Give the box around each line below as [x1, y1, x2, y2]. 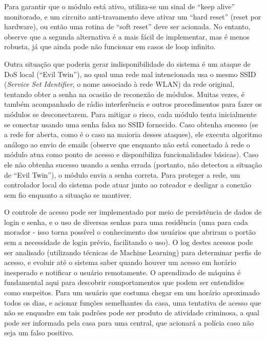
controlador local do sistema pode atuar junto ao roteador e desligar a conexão [4, 179, 252, 190]
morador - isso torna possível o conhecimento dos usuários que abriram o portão [4, 226, 256, 237]
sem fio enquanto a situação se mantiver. [4, 189, 132, 200]
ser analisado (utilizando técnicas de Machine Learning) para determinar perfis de [4, 247, 261, 257]
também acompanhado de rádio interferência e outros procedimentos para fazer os [4, 99, 262, 109]
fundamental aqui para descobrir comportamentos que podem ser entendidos [4, 277, 244, 288]
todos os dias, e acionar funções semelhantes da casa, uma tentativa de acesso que [4, 297, 261, 308]
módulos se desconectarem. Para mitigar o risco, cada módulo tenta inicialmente [4, 108, 257, 119]
